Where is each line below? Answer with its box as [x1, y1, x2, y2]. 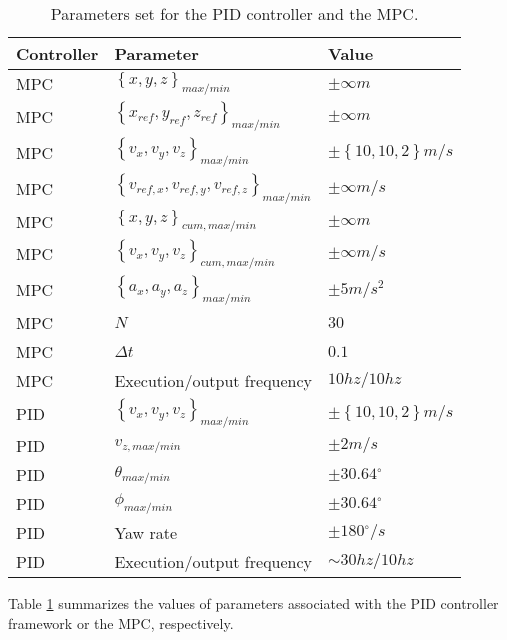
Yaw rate [114, 521, 178, 545]
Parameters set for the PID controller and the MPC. [50, 2, 419, 25]
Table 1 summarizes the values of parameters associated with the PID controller [8, 593, 499, 614]
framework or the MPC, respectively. [8, 612, 234, 633]
